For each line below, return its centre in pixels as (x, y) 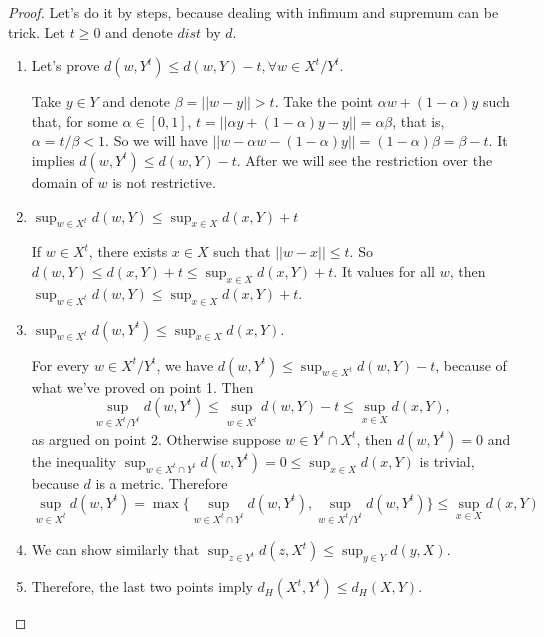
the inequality (74, 460)
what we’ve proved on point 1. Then (142, 386)
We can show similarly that (115, 549)
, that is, (418, 120)
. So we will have (156, 140)
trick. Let (37, 31)
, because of (471, 364)
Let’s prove (65, 65)
